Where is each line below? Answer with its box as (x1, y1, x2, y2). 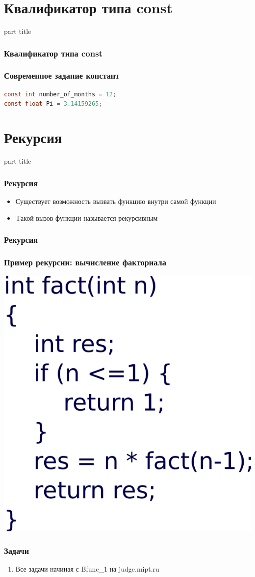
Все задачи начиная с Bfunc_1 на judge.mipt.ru (15, 564, 159, 574)
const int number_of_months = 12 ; (4, 90, 117, 98)
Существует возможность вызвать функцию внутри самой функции (15, 196, 216, 206)
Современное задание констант (4, 69, 120, 82)
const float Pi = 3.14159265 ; (4, 100, 102, 108)
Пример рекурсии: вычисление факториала (4, 256, 166, 268)
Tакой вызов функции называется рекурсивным (15, 212, 158, 223)
